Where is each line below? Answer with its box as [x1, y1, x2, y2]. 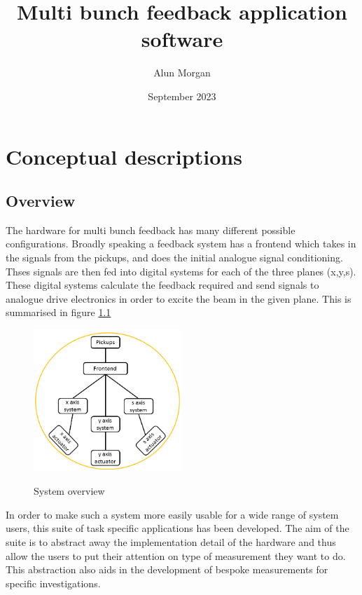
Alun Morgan [153, 65, 211, 80]
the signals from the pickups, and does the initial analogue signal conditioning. [6, 250, 343, 265]
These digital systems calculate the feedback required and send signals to [6, 278, 319, 292]
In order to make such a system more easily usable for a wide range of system [6, 507, 339, 521]
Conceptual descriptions [6, 142, 242, 170]
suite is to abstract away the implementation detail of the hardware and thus [6, 534, 336, 549]
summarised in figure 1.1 [6, 305, 111, 320]
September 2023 [148, 88, 216, 103]
